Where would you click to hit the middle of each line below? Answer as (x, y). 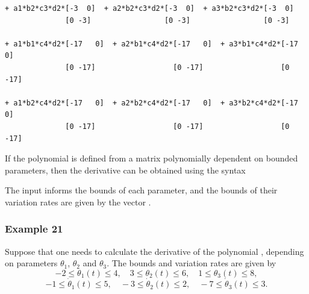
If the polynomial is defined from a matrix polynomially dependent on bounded (151, 158)
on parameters (31, 263)
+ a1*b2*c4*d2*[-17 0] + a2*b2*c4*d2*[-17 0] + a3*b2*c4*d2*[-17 (151, 103)
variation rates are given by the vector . (78, 202)
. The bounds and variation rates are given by (192, 263)
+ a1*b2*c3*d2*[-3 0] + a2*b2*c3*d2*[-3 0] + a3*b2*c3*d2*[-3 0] (149, 8)
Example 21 (34, 229)
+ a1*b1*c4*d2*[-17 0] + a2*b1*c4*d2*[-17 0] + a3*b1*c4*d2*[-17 (151, 44)
